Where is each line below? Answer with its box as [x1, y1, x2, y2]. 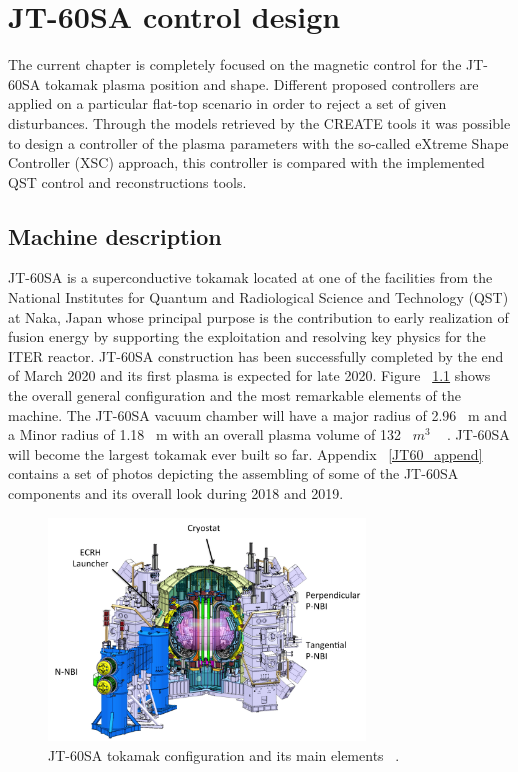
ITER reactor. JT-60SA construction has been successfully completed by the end [8, 345, 504, 366]
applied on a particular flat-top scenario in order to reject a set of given [8, 93, 447, 114]
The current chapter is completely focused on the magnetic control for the [8, 54, 462, 75]
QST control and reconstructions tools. [8, 171, 247, 192]
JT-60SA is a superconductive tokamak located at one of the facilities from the [8, 267, 493, 288]
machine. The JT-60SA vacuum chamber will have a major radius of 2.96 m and [8, 404, 507, 425]
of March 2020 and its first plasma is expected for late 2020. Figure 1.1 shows [8, 365, 491, 386]
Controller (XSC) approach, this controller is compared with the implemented [8, 152, 485, 173]
